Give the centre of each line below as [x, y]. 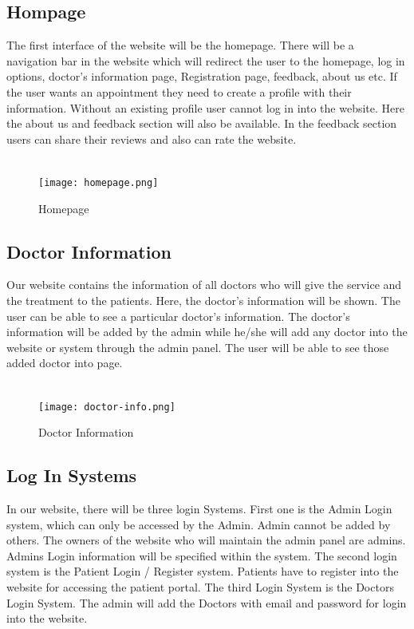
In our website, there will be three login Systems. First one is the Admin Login [199, 509]
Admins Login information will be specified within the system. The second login [202, 555]
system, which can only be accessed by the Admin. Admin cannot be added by [199, 524]
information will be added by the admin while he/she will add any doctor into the [207, 332]
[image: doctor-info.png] [107, 407]
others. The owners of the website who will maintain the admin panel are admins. [206, 540]
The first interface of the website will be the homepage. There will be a [180, 45]
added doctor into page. [65, 363]
